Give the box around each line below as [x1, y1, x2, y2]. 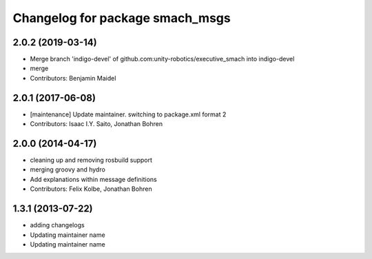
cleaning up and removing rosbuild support [30, 156, 153, 165]
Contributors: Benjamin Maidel [30, 74, 116, 82]
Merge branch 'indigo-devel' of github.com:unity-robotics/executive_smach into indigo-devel [30, 55, 295, 63]
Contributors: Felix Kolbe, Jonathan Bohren [30, 185, 152, 193]
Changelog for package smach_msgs [12, 10, 231, 25]
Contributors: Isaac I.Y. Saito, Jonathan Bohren [30, 120, 163, 128]
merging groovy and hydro [30, 165, 106, 174]
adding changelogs [30, 221, 85, 229]
